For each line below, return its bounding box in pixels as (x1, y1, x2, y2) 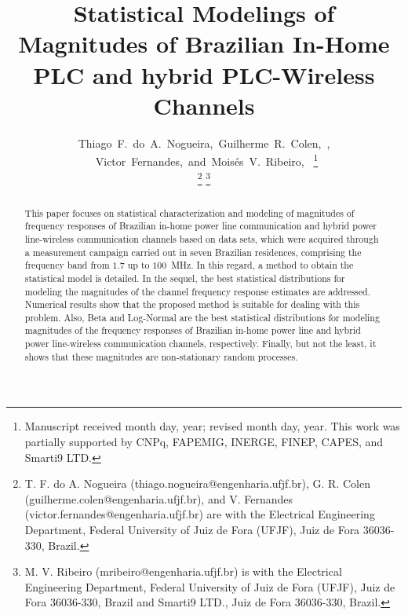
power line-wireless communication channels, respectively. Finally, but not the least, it (24, 337, 377, 350)
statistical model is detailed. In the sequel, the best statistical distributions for (24, 271, 345, 284)
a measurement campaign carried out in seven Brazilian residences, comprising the (24, 245, 362, 258)
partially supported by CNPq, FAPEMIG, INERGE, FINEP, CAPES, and (24, 434, 384, 450)
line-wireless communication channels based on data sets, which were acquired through (24, 232, 379, 245)
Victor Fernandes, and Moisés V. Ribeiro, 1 (95, 151, 319, 169)
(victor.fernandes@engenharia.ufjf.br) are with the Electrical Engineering (24, 506, 375, 522)
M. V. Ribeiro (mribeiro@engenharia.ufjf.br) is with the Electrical (24, 563, 342, 580)
